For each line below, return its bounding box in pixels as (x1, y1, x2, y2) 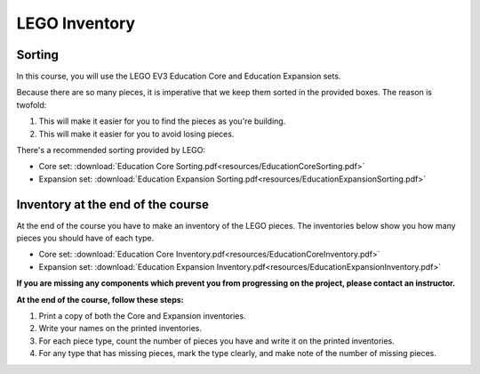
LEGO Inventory (16, 13, 136, 33)
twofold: (16, 99, 47, 110)
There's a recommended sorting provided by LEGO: (16, 145, 206, 156)
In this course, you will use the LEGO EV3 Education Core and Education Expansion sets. (16, 71, 341, 82)
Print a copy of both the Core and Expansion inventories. (38, 311, 246, 321)
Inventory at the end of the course (16, 197, 209, 212)
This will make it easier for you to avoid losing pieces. (38, 128, 235, 139)
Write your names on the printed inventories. (38, 323, 203, 334)
